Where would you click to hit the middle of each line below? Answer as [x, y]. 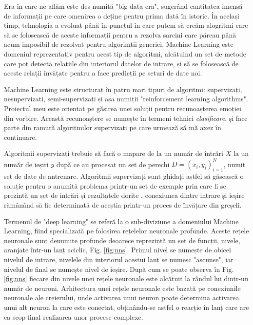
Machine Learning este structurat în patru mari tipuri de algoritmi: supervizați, [123, 89]
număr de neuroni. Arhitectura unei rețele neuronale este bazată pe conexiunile [122, 288]
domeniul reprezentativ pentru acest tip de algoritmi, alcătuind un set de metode [125, 53]
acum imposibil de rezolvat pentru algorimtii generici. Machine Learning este [119, 44]
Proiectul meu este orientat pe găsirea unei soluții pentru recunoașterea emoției [123, 108]
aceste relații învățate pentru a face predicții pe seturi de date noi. [103, 73]
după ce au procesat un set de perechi [113, 164]
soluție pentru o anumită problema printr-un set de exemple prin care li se [115, 185]
